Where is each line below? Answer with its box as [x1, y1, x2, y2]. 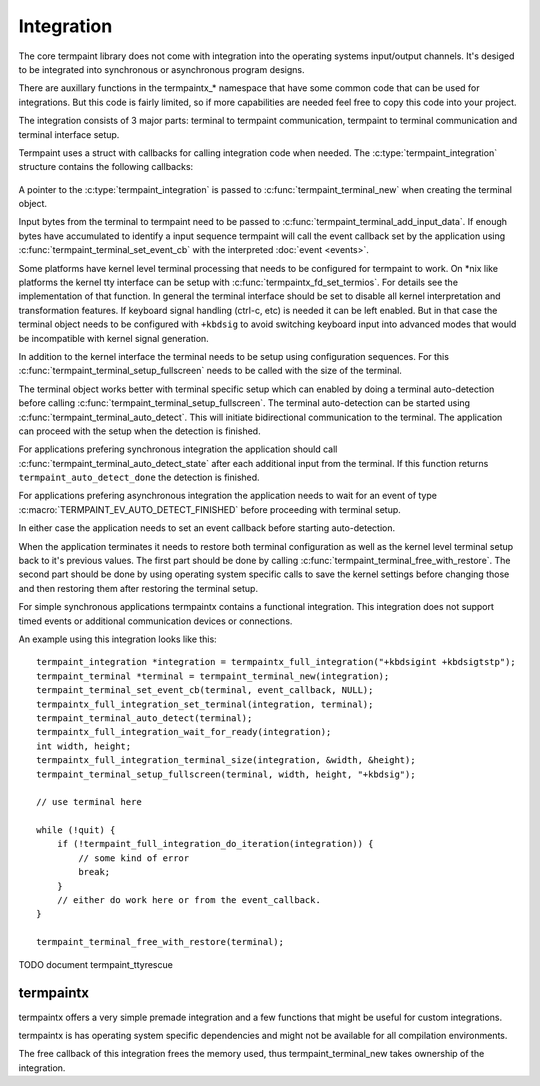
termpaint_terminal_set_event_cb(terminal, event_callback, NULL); [36, 685, 374, 696]
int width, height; [36, 740, 132, 752]
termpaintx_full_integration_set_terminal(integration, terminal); [36, 698, 374, 710]
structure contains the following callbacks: [18, 161, 194, 173]
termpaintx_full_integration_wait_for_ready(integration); [36, 726, 332, 738]
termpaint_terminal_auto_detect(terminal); [36, 712, 253, 724]
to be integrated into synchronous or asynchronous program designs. [18, 63, 305, 75]
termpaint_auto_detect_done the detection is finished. [18, 471, 260, 484]
